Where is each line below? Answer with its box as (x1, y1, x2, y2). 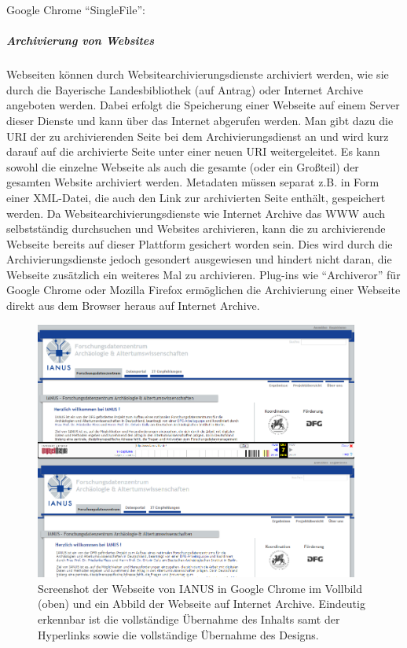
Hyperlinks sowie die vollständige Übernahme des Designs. (38, 626, 319, 642)
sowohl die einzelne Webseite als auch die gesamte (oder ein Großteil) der (6, 158, 359, 175)
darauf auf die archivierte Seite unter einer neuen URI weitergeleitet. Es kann (6, 143, 380, 160)
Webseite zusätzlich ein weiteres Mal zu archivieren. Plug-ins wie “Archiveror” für (6, 266, 401, 282)
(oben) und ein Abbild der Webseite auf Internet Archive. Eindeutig (38, 595, 365, 612)
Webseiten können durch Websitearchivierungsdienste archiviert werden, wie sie (6, 66, 389, 83)
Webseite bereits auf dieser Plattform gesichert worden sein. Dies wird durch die (6, 235, 393, 252)
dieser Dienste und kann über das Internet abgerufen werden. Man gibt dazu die (6, 112, 394, 128)
